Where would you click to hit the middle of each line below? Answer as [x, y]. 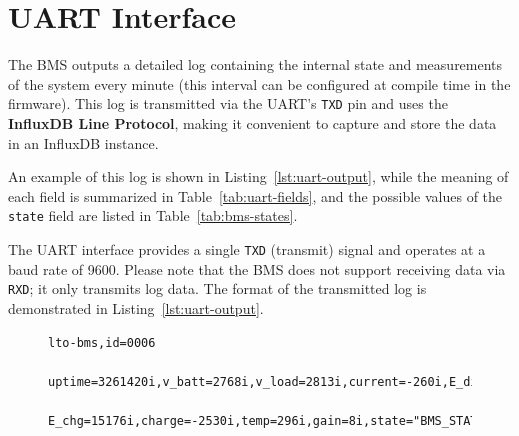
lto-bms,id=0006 [102, 342]
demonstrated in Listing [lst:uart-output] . [136, 307]
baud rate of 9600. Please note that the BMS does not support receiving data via [257, 268]
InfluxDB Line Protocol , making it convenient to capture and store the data [252, 122]
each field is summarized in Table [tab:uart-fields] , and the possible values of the [255, 195]
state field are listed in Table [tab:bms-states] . [153, 215]
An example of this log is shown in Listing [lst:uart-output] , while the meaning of [258, 176]
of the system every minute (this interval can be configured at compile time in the [259, 83]
